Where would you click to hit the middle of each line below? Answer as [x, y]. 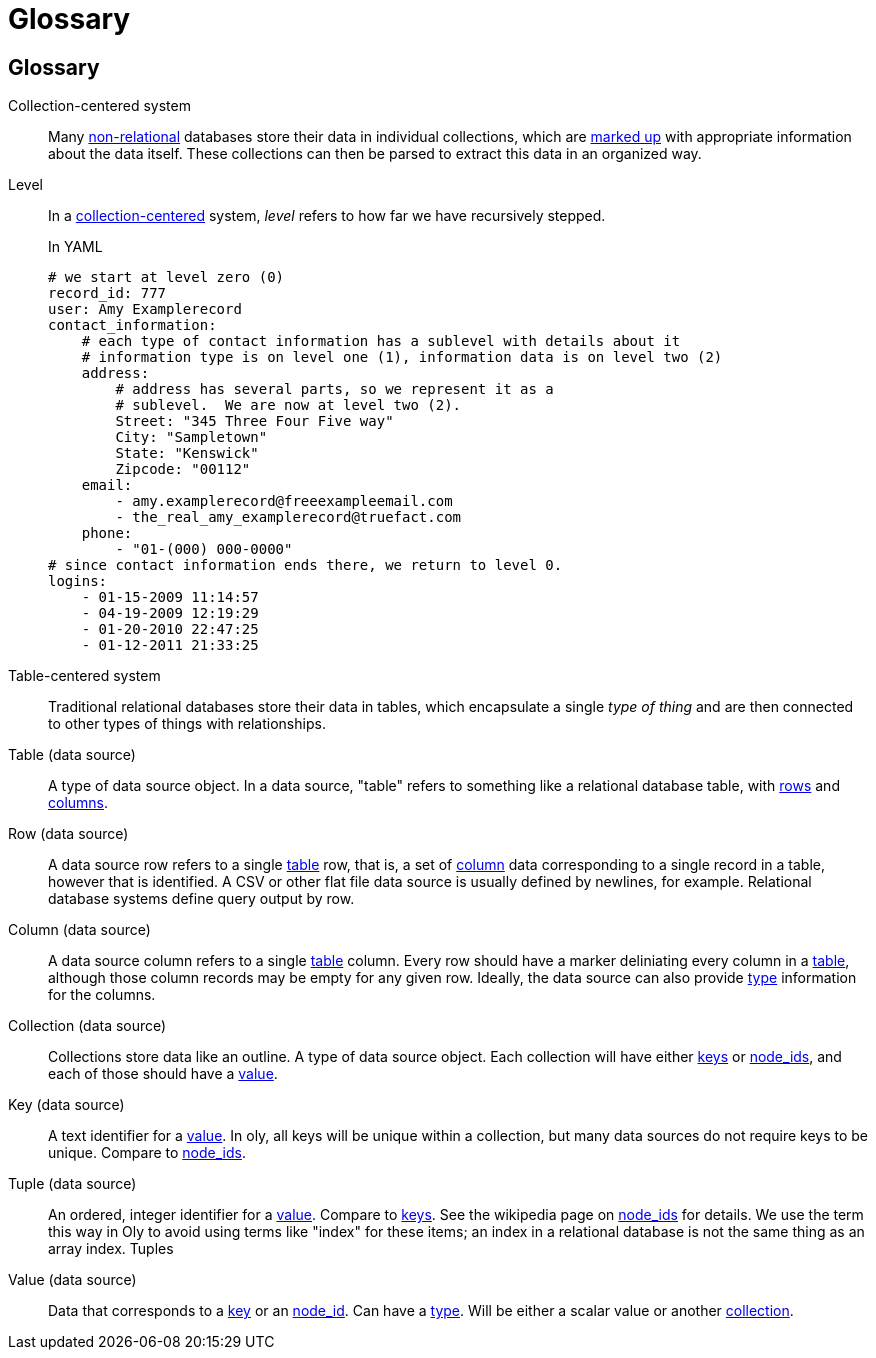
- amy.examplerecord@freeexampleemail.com [284, 501]
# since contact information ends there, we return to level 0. [305, 565]
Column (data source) [79, 930]
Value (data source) [72, 1280]
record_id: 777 [107, 293]
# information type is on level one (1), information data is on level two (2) [402, 357]
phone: [107, 533]
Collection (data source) [87, 1026]
